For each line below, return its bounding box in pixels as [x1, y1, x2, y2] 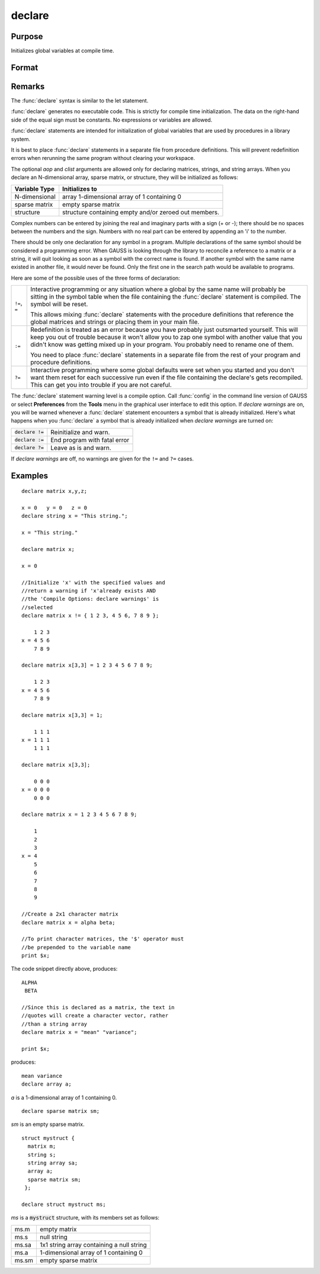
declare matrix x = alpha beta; [21, 919, 116, 926]
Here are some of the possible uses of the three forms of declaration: [11, 274, 180, 281]
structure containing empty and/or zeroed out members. [62, 208, 219, 216]
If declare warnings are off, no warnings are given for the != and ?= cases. [11, 455, 194, 462]
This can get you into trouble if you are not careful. [30, 381, 172, 389]
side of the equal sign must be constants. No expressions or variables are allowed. [11, 116, 213, 123]
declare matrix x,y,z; [21, 488, 88, 495]
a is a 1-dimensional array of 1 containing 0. [11, 1094, 117, 1101]
